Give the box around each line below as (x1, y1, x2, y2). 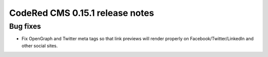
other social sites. (21, 43, 58, 49)
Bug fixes (9, 22, 41, 31)
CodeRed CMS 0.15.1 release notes (9, 7, 154, 18)
